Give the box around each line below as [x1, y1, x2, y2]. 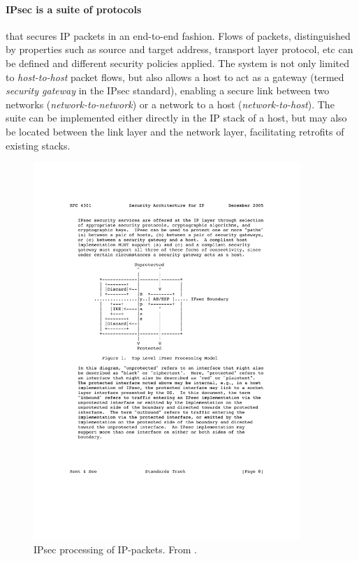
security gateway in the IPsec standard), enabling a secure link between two [6, 83, 330, 98]
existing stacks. [6, 138, 71, 152]
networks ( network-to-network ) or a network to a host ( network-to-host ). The [6, 96, 335, 111]
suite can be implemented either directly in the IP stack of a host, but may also [6, 110, 347, 125]
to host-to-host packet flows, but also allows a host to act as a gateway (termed [6, 69, 344, 84]
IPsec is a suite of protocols [6, 1, 142, 16]
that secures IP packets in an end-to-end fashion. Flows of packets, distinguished [6, 28, 351, 43]
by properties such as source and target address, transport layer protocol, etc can [6, 42, 353, 57]
